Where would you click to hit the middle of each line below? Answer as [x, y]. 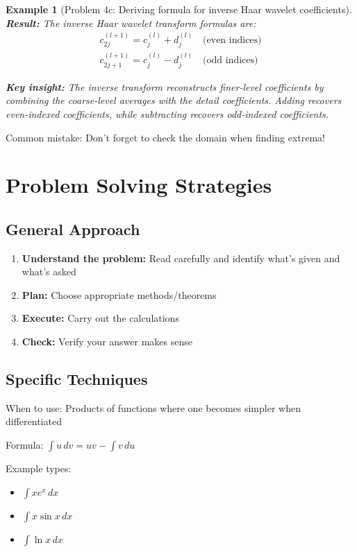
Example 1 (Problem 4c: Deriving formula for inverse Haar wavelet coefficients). [179, 9]
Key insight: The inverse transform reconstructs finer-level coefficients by [165, 86]
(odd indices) [231, 61]
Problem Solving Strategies [139, 185]
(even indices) [232, 41]
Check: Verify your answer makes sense [107, 342]
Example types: [39, 468]
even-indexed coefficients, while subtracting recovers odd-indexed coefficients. [167, 113]
